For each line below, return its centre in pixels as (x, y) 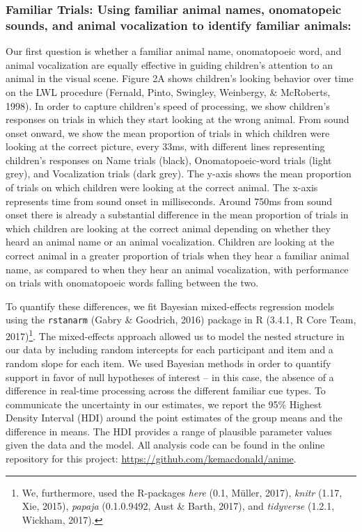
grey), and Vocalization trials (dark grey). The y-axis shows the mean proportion (179, 174)
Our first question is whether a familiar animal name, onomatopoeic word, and (174, 51)
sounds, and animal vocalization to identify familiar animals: (179, 25)
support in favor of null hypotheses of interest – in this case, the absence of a (170, 377)
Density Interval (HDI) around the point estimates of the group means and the (174, 418)
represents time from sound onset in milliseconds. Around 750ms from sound (169, 201)
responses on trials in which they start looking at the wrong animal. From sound (178, 119)
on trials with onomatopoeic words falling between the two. (132, 283)
